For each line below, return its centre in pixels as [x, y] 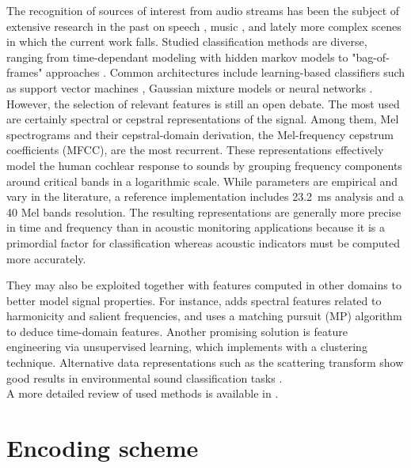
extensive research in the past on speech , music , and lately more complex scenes [204, 26]
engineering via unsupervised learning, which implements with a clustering [187, 347]
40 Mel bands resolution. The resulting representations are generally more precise [204, 211]
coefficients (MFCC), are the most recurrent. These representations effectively [195, 150]
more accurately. [46, 258]
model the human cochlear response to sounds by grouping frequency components [204, 165]
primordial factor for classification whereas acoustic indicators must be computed [203, 242]
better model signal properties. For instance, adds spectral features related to [194, 300]
